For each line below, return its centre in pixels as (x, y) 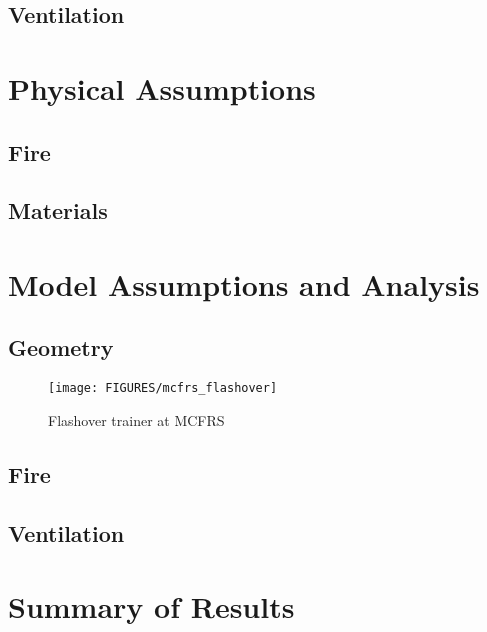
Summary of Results (151, 606)
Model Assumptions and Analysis (244, 283)
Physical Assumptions (162, 87)
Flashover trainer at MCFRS (136, 419)
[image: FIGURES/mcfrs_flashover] (163, 388)
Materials (58, 210)
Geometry (61, 347)
